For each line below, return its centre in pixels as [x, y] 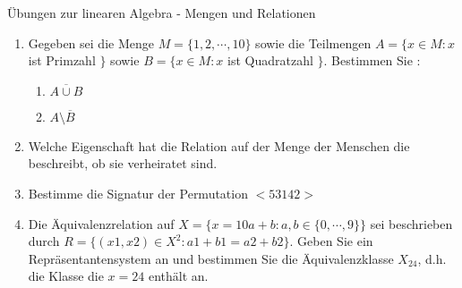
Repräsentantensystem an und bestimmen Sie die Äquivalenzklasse [211, 258]
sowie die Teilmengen [313, 42]
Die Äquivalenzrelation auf [101, 223]
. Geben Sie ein [331, 241]
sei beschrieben [411, 223]
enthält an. [178, 276]
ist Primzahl [62, 60]
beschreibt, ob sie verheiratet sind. [123, 163]
